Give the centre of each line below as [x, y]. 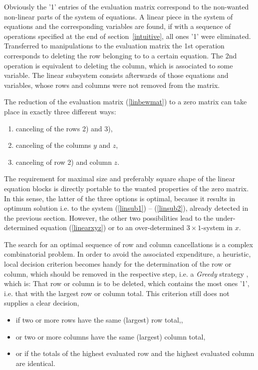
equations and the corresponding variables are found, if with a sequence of [118, 26]
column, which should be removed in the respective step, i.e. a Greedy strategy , [126, 273]
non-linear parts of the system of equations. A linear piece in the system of [119, 16]
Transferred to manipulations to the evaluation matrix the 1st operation [114, 46]
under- [225, 217]
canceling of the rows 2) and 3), [64, 128]
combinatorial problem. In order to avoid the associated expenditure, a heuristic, [128, 254]
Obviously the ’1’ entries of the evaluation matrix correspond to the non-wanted [127, 6]
